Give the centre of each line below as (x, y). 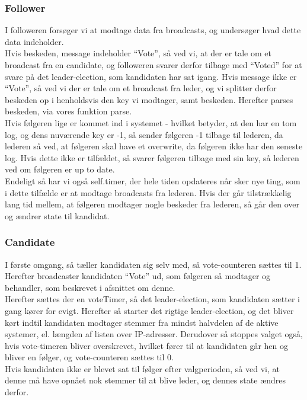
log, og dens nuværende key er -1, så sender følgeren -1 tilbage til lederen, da (144, 134)
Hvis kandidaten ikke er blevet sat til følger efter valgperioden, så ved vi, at (142, 368)
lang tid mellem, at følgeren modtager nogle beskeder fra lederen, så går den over (152, 204)
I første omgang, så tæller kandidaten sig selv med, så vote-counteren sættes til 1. (153, 264)
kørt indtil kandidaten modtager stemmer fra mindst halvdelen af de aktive (142, 322)
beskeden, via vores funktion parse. (68, 111)
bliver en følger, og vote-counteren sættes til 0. (89, 357)
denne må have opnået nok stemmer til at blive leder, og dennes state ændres (145, 380)
